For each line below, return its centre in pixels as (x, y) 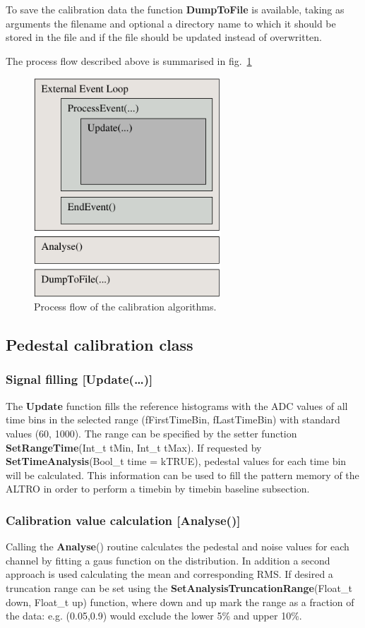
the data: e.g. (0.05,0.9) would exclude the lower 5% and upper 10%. (154, 616)
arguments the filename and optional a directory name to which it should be (171, 23)
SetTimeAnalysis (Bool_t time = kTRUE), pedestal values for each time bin (176, 461)
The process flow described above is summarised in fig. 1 (129, 60)
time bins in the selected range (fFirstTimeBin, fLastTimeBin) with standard (173, 419)
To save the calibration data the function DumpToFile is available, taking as (175, 9)
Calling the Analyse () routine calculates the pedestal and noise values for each (178, 547)
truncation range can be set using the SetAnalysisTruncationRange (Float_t (179, 587)
